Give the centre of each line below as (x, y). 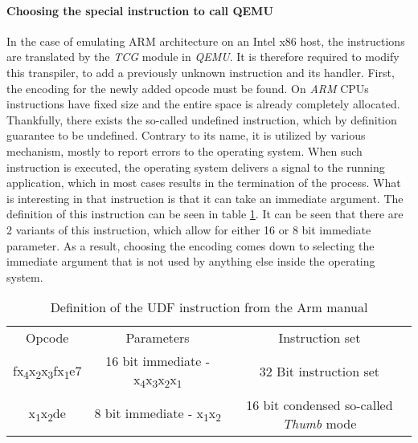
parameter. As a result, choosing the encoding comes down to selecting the (191, 245)
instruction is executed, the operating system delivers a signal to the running (196, 167)
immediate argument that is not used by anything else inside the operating (191, 261)
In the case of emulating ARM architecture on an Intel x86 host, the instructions (206, 41)
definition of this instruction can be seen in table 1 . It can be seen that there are (205, 214)
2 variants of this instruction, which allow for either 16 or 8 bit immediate (189, 229)
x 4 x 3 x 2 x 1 (158, 381)
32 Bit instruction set (320, 372)
